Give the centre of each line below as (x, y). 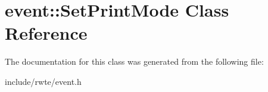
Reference (46, 33)
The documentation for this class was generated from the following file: (134, 61)
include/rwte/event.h (43, 81)
